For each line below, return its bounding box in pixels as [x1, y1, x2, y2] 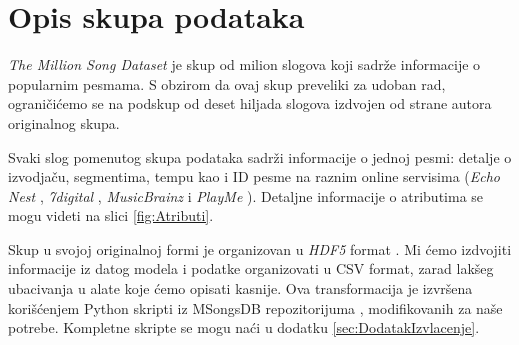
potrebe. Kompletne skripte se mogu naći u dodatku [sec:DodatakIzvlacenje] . [8, 317, 480, 338]
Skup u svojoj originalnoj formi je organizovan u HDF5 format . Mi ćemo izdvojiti [8, 238, 512, 259]
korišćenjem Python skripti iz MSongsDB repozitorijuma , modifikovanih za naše [8, 297, 503, 318]
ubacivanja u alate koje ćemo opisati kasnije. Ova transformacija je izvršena [8, 278, 473, 299]
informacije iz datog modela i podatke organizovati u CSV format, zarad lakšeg [8, 258, 494, 279]
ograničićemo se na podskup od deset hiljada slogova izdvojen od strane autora [8, 93, 492, 114]
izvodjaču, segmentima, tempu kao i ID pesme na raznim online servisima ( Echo [8, 166, 501, 187]
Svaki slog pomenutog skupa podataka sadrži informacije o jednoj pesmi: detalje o [8, 146, 512, 167]
